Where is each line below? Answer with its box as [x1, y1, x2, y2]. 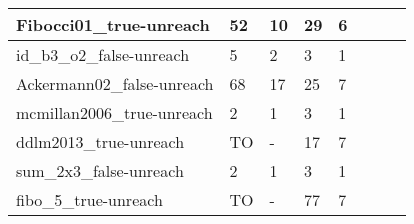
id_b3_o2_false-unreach [16, 43, 190, 66]
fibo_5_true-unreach [16, 188, 163, 211]
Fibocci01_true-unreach [16, 13, 210, 36]
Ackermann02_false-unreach [16, 72, 214, 95]
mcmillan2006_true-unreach [16, 101, 213, 124]
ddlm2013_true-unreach [16, 130, 185, 153]
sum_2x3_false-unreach [16, 159, 184, 182]
